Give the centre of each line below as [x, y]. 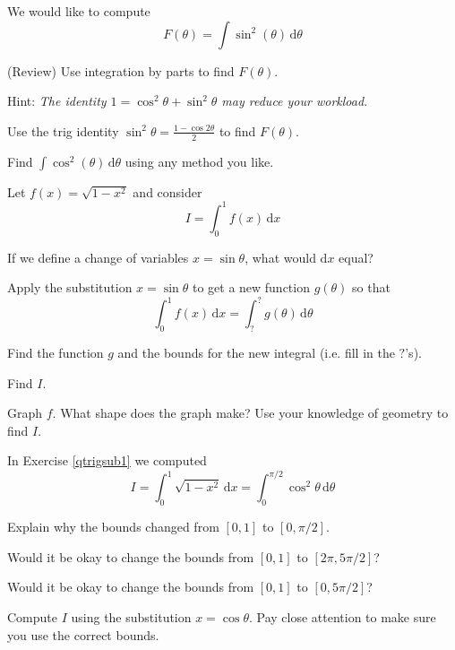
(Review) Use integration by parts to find [121, 70]
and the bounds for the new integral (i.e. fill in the [256, 352]
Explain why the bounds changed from [113, 527]
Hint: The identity [57, 101]
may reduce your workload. [295, 101]
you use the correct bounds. [83, 634]
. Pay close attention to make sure [342, 617]
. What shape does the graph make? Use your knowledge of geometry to [250, 413]
